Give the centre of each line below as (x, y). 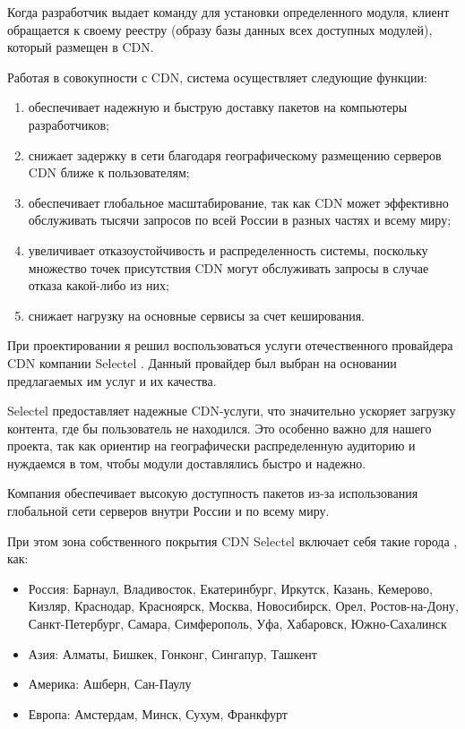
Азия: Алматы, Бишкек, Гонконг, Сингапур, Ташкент (172, 653)
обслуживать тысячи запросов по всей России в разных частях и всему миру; (240, 220)
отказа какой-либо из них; (99, 285)
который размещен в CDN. (81, 47)
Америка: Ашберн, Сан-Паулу (110, 684)
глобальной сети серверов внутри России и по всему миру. (168, 511)
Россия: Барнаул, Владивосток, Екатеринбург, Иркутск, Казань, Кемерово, (230, 588)
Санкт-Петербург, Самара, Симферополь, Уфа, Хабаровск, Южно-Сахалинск (237, 624)
